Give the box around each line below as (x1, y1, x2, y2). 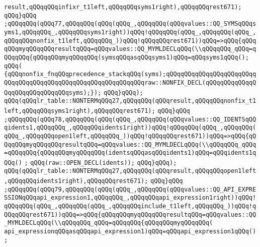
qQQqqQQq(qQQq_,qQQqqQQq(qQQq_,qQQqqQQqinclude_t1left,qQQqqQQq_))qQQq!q (4, 203, 256, 210)
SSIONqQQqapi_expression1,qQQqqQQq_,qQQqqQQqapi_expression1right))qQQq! (4, 194, 256, 202)
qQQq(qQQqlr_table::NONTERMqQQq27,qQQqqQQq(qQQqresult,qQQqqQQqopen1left (4, 167, 256, 175)
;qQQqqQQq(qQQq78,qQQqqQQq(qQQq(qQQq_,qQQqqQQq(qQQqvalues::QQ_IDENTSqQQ (4, 115, 256, 123)
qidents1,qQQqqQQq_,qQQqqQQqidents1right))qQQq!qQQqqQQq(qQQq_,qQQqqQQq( (4, 124, 256, 132)
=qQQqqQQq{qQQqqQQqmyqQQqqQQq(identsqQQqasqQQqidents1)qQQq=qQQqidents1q (4, 149, 256, 157)
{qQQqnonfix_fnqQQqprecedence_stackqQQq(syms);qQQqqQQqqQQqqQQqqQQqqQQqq (4, 71, 256, 78)
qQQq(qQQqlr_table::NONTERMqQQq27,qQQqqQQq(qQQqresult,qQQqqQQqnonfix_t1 (4, 97, 256, 105)
